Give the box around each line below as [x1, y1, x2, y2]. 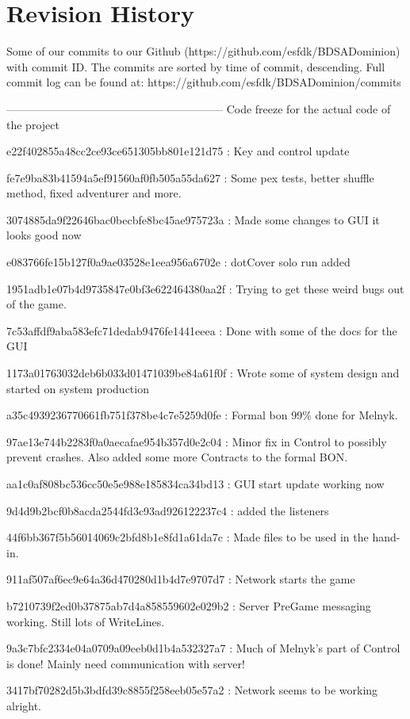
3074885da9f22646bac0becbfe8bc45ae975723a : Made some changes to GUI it [6, 211, 380, 228]
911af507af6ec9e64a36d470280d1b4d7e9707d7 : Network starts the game [6, 571, 355, 587]
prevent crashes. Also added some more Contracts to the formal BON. [6, 449, 348, 465]
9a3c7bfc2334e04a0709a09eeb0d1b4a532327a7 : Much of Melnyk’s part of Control [6, 640, 400, 656]
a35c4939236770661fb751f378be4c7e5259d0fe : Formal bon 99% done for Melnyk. [6, 407, 398, 423]
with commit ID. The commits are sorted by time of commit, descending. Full [6, 58, 385, 75]
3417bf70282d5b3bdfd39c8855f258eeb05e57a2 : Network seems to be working [6, 682, 378, 698]
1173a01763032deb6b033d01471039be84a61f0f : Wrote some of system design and [6, 365, 400, 381]
